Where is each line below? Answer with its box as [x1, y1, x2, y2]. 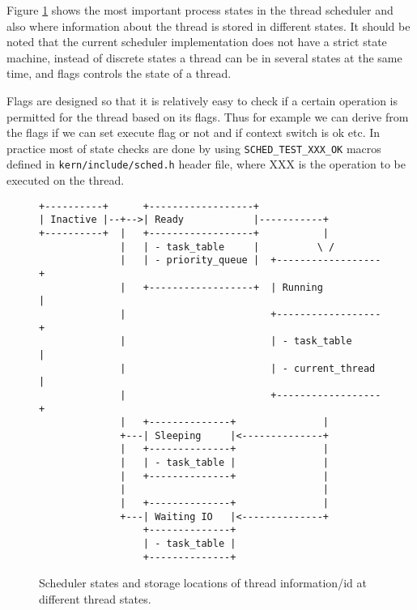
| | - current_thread [120, 362, 376, 374]
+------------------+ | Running [143, 281, 323, 293]
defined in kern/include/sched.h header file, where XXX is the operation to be [6, 156, 406, 173]
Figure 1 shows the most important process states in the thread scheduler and [6, 2, 394, 18]
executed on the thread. [6, 172, 125, 189]
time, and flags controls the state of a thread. [6, 65, 232, 82]
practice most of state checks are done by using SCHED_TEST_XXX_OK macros [6, 139, 381, 156]
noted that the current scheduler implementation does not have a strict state [6, 33, 387, 50]
